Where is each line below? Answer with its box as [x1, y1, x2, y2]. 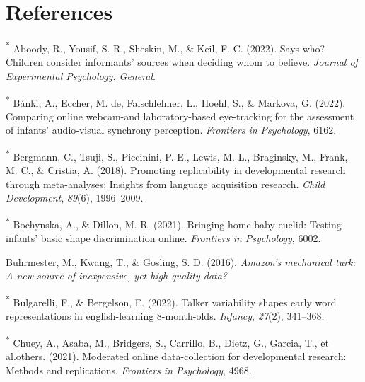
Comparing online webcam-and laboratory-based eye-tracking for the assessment [6, 108, 354, 123]
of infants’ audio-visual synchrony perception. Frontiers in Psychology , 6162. [6, 122, 337, 137]
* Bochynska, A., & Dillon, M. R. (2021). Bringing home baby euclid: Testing [6, 215, 342, 231]
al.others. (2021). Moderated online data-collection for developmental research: [6, 349, 347, 364]
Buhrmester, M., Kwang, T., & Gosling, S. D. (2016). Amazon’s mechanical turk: [6, 254, 356, 269]
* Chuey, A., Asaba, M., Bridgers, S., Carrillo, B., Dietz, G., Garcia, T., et [6, 332, 329, 349]
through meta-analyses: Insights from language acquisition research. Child [6, 176, 325, 191]
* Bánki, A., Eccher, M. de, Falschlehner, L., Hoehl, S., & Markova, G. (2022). [6, 93, 346, 110]
